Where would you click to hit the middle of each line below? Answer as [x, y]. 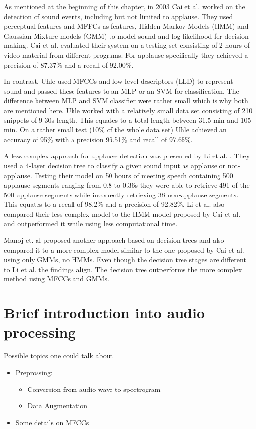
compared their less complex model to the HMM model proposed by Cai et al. [122, 214]
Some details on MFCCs [52, 422]
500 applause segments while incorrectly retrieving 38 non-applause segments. [121, 194]
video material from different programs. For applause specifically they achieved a [126, 55]
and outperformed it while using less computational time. [91, 223]
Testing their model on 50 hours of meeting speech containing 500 [134, 175]
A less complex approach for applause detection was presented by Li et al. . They [127, 156]
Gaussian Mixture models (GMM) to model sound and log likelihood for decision [126, 35]
